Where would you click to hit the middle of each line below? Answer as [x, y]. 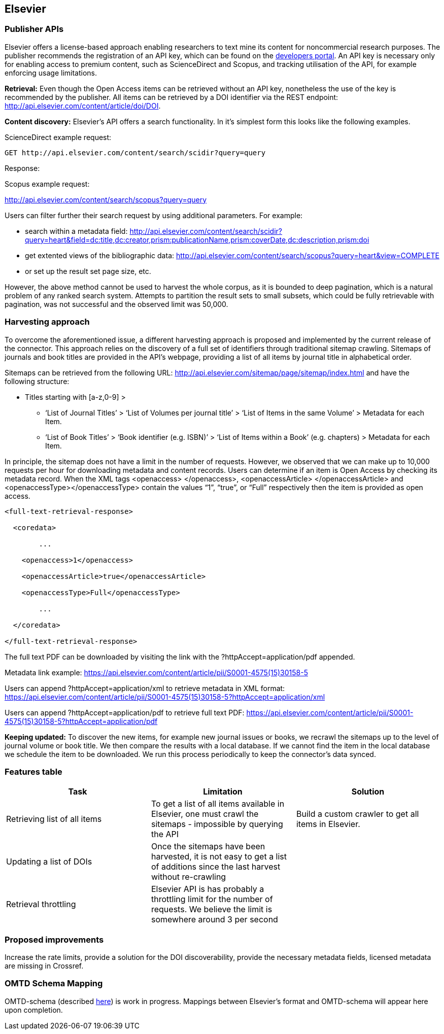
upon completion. [34, 1010]
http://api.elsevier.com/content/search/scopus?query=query [106, 199]
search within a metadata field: [76, 231]
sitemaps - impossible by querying [217, 824]
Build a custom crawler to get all [357, 814]
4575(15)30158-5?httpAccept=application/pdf [81, 721]
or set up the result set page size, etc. [88, 271]
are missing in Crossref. [44, 966]
